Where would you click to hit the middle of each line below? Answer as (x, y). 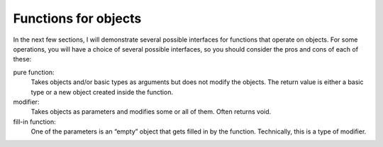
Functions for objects (77, 18)
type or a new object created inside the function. (102, 92)
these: (22, 59)
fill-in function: (34, 122)
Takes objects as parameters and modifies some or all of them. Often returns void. (151, 112)
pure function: (34, 72)
